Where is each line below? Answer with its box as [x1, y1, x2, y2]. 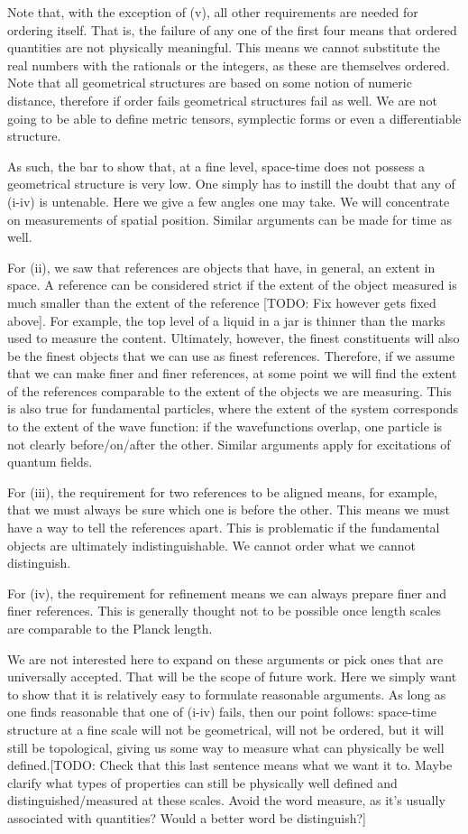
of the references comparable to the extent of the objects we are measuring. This [7, 381, 452, 400]
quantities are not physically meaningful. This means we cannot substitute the [7, 38, 441, 57]
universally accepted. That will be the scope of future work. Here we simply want [7, 667, 457, 686]
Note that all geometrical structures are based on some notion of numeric [7, 73, 412, 92]
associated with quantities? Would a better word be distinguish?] [7, 808, 366, 827]
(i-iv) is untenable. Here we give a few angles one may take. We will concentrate [7, 191, 450, 210]
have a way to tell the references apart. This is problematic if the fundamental [7, 518, 440, 537]
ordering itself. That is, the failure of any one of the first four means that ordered [7, 20, 457, 39]
